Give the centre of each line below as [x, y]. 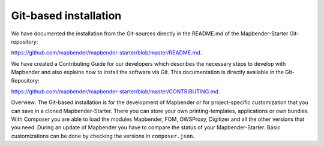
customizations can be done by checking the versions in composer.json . [103, 136]
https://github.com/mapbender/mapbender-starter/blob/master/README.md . [106, 53]
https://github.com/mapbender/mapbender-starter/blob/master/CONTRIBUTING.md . [115, 91]
